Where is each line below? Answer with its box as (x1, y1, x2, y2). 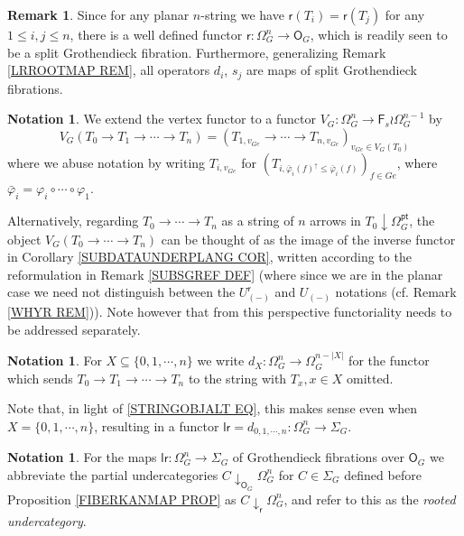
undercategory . (7, 511, 87, 530)
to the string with (188, 368, 287, 387)
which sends (7, 368, 73, 387)
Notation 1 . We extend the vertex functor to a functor (7, 109, 316, 128)
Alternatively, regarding (7, 211, 139, 230)
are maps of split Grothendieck (246, 60, 417, 79)
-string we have (200, 5, 284, 23)
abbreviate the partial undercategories (7, 465, 218, 484)
